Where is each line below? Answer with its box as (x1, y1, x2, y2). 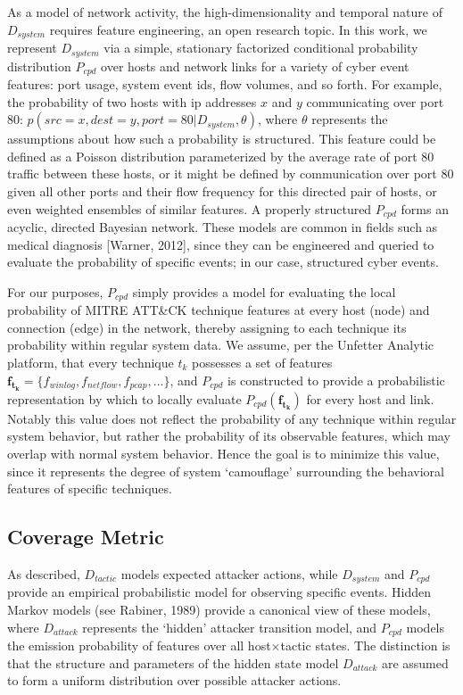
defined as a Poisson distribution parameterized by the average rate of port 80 (7, 146, 434, 165)
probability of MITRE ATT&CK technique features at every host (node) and (7, 301, 430, 319)
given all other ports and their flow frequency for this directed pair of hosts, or (7, 181, 437, 200)
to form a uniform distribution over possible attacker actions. (7, 671, 342, 690)
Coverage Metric (7, 523, 164, 550)
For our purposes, (7, 282, 103, 301)
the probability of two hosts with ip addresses (7, 92, 257, 111)
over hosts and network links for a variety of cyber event (101, 56, 409, 75)
